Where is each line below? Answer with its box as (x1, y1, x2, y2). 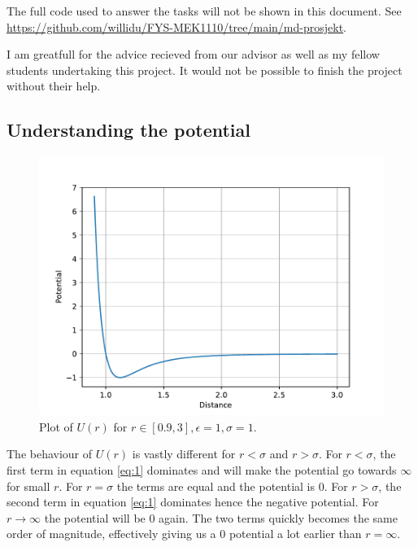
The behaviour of (7, 445, 93, 462)
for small (7, 477, 50, 494)
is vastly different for (132, 445, 236, 462)
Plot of (39, 418, 73, 435)
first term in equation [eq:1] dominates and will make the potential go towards (7, 461, 397, 478)
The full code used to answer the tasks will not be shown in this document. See (7, 2, 402, 19)
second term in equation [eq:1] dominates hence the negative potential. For (7, 493, 379, 510)
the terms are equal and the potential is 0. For (116, 477, 348, 494)
